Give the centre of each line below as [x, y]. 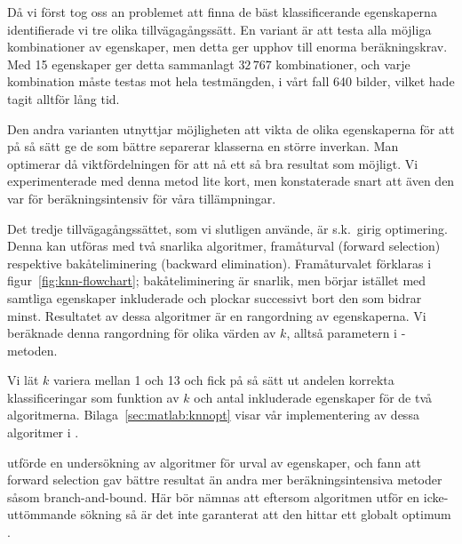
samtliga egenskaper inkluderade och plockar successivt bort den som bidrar [215, 297]
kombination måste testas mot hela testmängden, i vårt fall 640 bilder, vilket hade [231, 81]
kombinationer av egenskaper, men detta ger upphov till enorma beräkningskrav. [227, 47]
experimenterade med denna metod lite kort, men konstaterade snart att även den [231, 181]
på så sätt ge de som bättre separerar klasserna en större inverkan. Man [203, 146]
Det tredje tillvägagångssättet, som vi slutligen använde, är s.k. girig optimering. [227, 228]
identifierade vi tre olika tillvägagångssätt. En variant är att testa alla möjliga [219, 29]
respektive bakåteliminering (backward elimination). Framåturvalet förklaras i [219, 263]
